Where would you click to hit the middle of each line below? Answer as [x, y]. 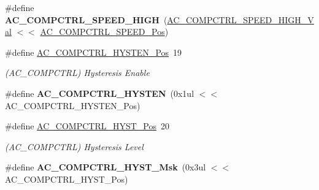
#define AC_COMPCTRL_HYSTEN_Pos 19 [94, 52]
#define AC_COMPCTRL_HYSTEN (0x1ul [100, 93]
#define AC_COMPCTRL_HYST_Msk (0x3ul [106, 167]
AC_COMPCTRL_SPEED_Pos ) [104, 32]
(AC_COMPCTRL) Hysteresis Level [74, 146]
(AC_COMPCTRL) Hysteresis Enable [77, 73]
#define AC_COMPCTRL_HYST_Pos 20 [87, 126]
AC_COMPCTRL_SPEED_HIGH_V [240, 19]
